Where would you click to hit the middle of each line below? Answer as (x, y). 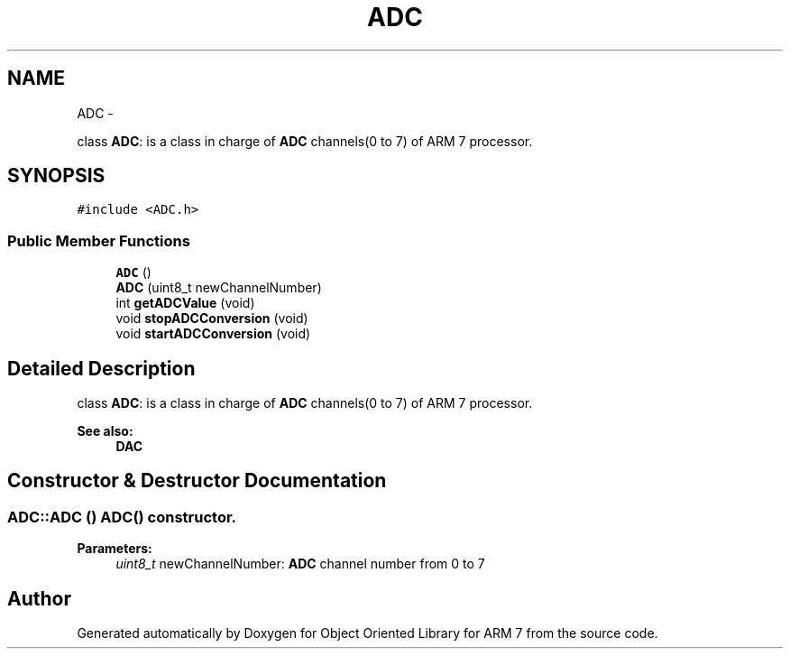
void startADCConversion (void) (213, 334)
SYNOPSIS (56, 176)
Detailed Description (101, 368)
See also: (105, 431)
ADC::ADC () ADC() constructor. (122, 517)
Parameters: (115, 549)
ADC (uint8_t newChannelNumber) (219, 288)
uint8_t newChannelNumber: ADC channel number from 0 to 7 (300, 564)
